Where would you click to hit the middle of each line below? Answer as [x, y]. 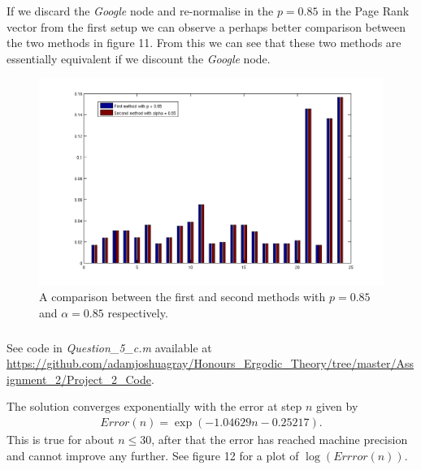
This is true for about [61, 439]
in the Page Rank [366, 11]
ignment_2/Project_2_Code [79, 379]
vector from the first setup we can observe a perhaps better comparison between [206, 26]
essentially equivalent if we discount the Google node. [139, 58]
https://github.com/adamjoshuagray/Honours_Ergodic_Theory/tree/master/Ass [210, 363]
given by [337, 406]
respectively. [138, 313]
